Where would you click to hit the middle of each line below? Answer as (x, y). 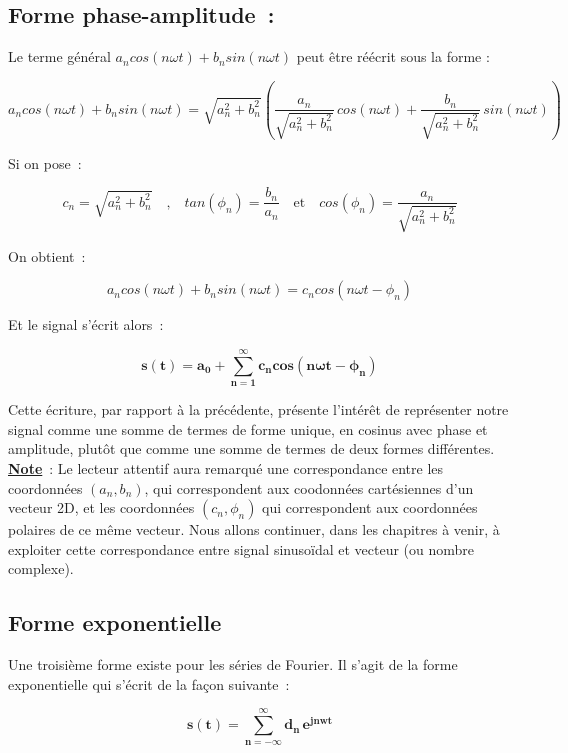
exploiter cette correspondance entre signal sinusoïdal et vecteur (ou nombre (241, 548)
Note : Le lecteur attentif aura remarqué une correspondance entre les (226, 467)
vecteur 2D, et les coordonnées (101, 507)
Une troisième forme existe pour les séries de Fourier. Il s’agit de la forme (233, 664)
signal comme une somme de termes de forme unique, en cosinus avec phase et (248, 428)
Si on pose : (45, 162)
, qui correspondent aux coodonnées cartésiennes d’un (309, 487)
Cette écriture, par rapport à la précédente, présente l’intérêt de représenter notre (258, 409)
